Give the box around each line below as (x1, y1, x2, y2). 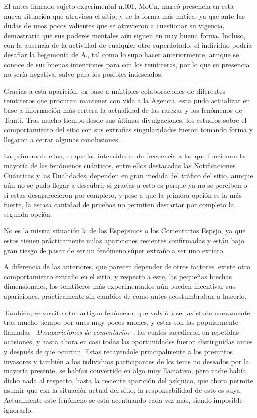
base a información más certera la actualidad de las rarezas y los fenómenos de (4, 104, 242, 115)
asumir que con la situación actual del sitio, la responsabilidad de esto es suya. (4, 385, 242, 395)
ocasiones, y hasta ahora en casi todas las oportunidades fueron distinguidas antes (4, 336, 253, 347)
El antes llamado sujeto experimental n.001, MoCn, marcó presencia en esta (4, 1, 234, 11)
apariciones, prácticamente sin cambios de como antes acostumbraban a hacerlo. (4, 291, 247, 301)
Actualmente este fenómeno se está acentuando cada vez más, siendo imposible (4, 394, 243, 405)
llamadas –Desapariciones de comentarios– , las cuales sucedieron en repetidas (4, 326, 239, 337)
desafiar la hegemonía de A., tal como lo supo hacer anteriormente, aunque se (4, 49, 239, 59)
